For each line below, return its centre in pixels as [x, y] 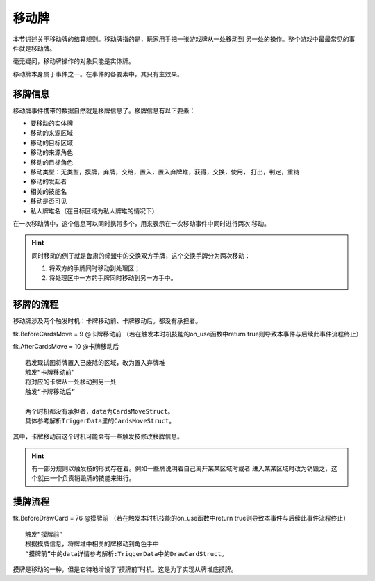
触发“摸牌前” [44, 534]
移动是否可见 [49, 201]
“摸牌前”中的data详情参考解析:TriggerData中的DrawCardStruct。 [126, 554]
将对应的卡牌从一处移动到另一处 [71, 382]
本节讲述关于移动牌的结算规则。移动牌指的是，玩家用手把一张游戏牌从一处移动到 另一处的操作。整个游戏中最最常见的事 [184, 39]
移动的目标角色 [51, 162]
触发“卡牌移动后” [50, 392]
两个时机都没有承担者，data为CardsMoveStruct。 [100, 411]
